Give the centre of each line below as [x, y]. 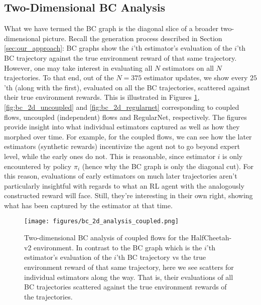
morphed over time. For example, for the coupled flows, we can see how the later [128, 136]
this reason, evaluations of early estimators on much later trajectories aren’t [121, 176]
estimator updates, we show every [196, 78]
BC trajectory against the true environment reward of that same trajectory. [120, 57]
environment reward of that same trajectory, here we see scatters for [129, 267]
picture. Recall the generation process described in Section [133, 38]
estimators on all [188, 67]
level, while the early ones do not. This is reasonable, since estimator [110, 156]
